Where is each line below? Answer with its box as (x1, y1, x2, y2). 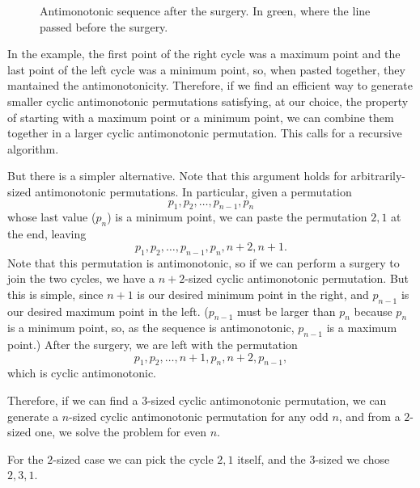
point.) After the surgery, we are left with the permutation (7, 336, 298, 353)
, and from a (338, 407, 401, 424)
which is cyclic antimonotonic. (7, 364, 157, 381)
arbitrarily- (350, 167, 406, 184)
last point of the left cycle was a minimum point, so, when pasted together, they (7, 61, 405, 78)
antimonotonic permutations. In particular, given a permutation (35, 183, 352, 200)
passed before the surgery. (40, 18, 168, 35)
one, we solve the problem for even (35, 423, 206, 440)
